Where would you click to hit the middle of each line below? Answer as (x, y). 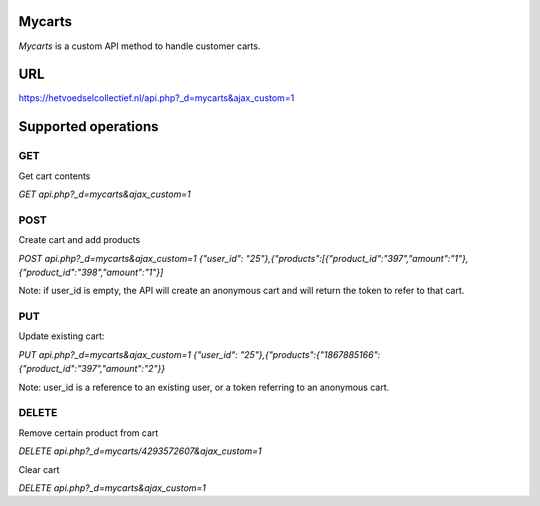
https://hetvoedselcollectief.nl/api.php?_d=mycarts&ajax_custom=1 (156, 98)
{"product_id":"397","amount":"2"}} (91, 369)
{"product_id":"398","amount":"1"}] (91, 272)
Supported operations (88, 126)
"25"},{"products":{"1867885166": (310, 354)
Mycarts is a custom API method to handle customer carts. (139, 46)
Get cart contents (54, 176)
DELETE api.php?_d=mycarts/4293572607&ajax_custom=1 (140, 451)
